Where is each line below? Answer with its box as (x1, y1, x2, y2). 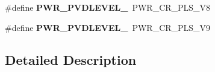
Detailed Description (5, 50, 137, 68)
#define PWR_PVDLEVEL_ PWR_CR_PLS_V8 (5, 1, 211, 13)
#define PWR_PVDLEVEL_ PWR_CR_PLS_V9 (5, 21, 211, 33)
